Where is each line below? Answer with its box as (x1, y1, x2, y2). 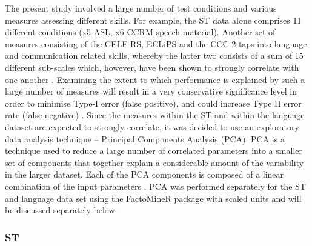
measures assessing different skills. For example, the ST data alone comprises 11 (5, 13, 302, 26)
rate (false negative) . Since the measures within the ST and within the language (5, 108, 305, 121)
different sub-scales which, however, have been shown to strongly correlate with (5, 61, 299, 73)
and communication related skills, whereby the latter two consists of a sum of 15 (5, 49, 304, 62)
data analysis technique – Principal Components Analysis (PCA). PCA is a (5, 132, 285, 145)
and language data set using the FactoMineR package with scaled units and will (5, 191, 302, 204)
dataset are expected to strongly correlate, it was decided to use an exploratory (5, 120, 299, 133)
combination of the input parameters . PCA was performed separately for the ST (5, 179, 306, 192)
